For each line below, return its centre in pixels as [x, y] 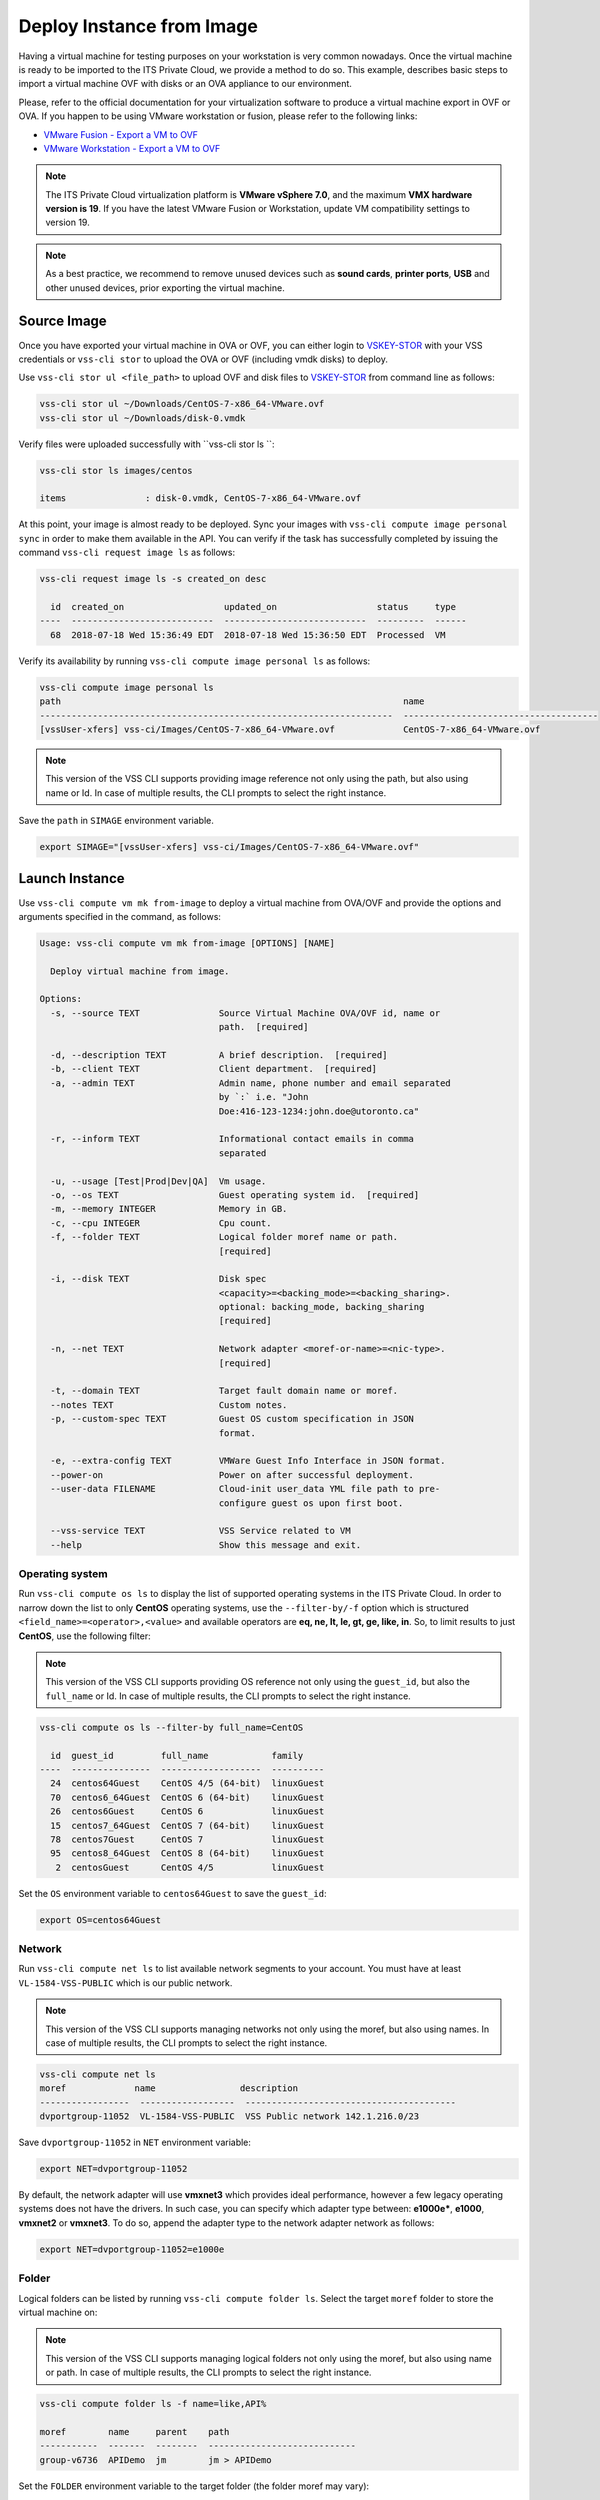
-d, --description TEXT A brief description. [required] [219, 1055]
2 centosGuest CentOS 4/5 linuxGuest [190, 1867]
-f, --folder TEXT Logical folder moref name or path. [224, 1237]
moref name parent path [134, 2431]
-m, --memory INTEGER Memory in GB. [169, 1209]
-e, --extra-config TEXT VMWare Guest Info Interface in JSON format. [248, 1461]
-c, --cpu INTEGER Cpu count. [161, 1223]
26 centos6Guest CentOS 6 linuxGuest [187, 1811]
